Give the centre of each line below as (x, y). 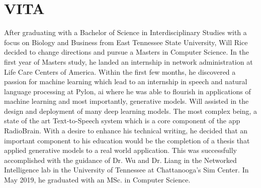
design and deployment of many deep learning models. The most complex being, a (131, 111)
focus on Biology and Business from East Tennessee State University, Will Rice (126, 42)
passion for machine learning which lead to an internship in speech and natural (126, 81)
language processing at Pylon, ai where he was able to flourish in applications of (127, 91)
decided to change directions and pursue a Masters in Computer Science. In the (126, 52)
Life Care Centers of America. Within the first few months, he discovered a (120, 71)
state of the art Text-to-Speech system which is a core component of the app (122, 121)
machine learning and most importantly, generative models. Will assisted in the (126, 101)
